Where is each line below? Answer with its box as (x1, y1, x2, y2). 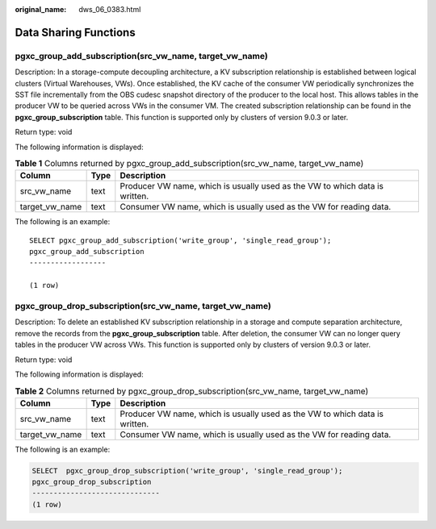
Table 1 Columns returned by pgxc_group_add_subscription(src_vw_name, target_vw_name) (15, 158, 364, 169)
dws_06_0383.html (78, 5, 141, 14)
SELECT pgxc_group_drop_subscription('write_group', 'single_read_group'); (31, 466, 343, 475)
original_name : (15, 5, 67, 14)
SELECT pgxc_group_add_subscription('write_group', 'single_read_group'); (29, 235, 332, 245)
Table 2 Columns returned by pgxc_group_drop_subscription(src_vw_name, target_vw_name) (15, 385, 369, 397)
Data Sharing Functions (15, 25, 136, 40)
